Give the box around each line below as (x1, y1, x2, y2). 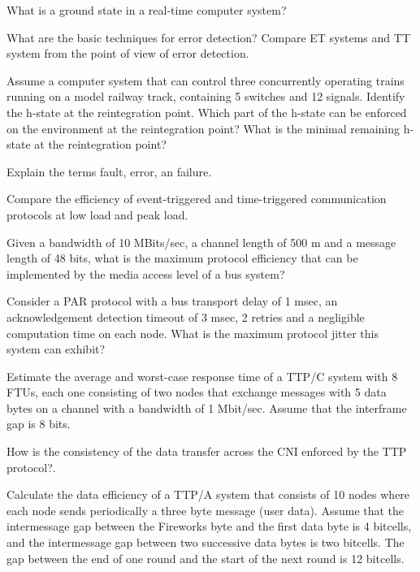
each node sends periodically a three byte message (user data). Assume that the (6, 501, 405, 518)
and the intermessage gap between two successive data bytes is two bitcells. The (6, 534, 405, 551)
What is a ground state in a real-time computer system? (6, 2, 287, 18)
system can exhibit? (6, 340, 106, 357)
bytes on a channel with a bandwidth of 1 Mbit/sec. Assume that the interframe (6, 399, 407, 416)
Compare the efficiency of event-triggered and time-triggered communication (6, 190, 387, 207)
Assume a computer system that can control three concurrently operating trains (6, 71, 405, 89)
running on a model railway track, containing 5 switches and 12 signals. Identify (6, 88, 405, 105)
